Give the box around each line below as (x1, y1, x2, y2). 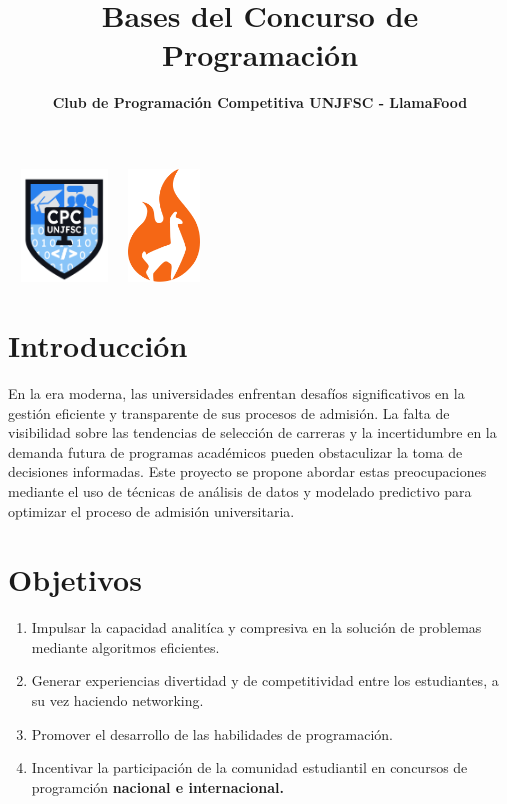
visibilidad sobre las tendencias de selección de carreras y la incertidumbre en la (8, 422, 497, 443)
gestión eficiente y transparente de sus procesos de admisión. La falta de (8, 402, 450, 423)
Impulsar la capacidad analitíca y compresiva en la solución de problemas (31, 617, 482, 638)
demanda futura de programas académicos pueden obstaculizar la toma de (8, 441, 463, 462)
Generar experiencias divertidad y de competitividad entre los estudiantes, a (31, 670, 499, 691)
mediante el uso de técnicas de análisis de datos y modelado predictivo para (8, 480, 472, 501)
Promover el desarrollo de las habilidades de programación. (31, 723, 393, 744)
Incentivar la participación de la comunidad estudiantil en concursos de (31, 757, 468, 778)
